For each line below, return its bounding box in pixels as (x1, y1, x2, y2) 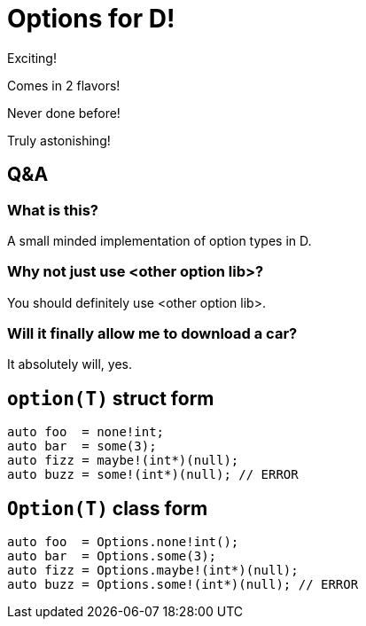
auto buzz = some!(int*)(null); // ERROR (7, 467, 299, 482)
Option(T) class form (7, 497, 208, 520)
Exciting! (7, 50, 57, 66)
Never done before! (7, 105, 121, 121)
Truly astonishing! (7, 132, 111, 148)
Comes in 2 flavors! (7, 77, 121, 93)
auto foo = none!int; (7, 425, 165, 440)
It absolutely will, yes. (7, 356, 133, 372)
